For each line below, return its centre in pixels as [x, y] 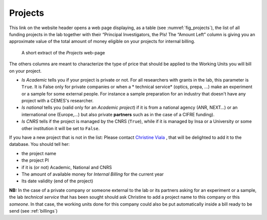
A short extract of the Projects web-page [63, 52]
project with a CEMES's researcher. [58, 101]
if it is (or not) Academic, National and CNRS [67, 167]
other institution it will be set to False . [61, 128]
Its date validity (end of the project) [57, 181]
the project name [39, 153]
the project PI [35, 160]
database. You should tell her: [40, 144]
